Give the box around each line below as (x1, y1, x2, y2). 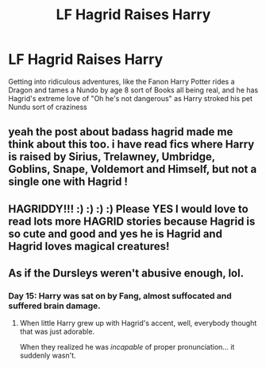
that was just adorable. (19, 327, 95, 336)
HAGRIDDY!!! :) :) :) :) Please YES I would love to (8, 202, 249, 216)
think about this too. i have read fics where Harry (8, 138, 255, 151)
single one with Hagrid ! (8, 175, 129, 189)
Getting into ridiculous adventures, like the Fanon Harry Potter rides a (8, 76, 236, 86)
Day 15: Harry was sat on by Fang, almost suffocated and (8, 291, 232, 302)
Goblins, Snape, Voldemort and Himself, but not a (8, 162, 257, 176)
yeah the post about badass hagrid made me (8, 125, 233, 139)
